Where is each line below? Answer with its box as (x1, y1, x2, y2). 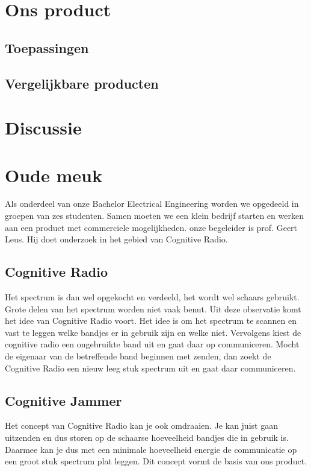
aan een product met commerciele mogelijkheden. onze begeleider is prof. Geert (5, 221, 298, 233)
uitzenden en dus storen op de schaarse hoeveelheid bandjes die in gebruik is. (5, 431, 289, 443)
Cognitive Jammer (5, 391, 122, 409)
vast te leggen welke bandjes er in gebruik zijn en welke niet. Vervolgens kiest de (5, 326, 301, 338)
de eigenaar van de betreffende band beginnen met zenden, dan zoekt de (5, 349, 271, 362)
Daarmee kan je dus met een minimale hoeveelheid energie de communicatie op (5, 443, 297, 455)
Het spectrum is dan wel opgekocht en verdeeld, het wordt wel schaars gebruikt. (5, 291, 300, 303)
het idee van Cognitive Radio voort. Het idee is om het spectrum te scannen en (5, 314, 297, 327)
